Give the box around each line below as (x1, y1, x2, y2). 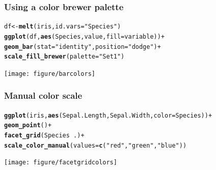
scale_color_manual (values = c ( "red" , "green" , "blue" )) (4, 141, 187, 149)
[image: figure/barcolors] (4, 70, 95, 77)
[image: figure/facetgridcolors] (4, 159, 117, 166)
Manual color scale (4, 89, 83, 102)
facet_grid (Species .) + (4, 132, 85, 139)
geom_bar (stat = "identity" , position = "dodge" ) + (4, 43, 161, 50)
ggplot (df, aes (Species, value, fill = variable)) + (4, 33, 165, 40)
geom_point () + (4, 122, 52, 129)
